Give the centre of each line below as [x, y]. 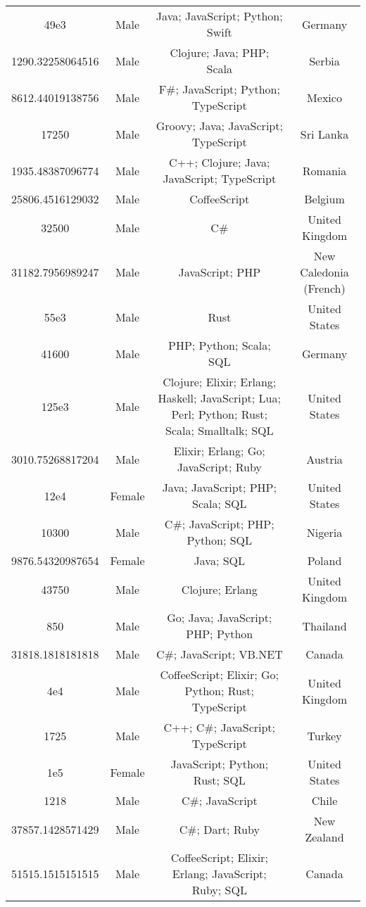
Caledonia [324, 272]
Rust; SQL [219, 780]
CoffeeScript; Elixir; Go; [220, 674]
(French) [324, 288]
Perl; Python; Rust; [219, 414]
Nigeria [324, 532]
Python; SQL [220, 540]
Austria [324, 459]
